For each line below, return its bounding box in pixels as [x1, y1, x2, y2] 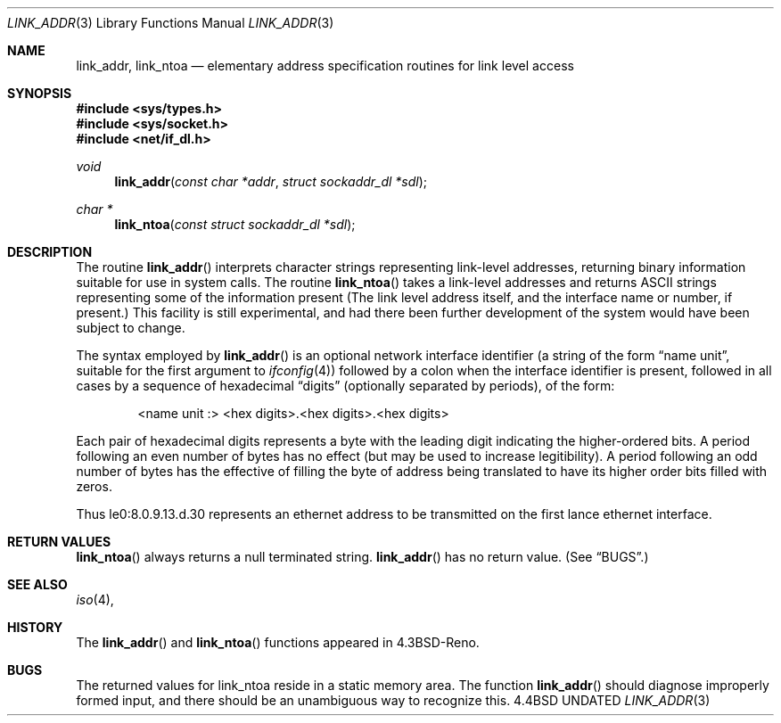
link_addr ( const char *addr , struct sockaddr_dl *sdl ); [114, 174, 428, 189]
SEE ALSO [7, 577, 68, 592]
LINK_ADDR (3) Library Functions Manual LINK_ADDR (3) [7, 15, 334, 30]
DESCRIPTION [7, 244, 93, 259]
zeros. [76, 479, 112, 494]
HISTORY [7, 620, 63, 635]
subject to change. [76, 320, 185, 335]
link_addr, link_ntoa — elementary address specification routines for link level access [76, 58, 574, 73]
